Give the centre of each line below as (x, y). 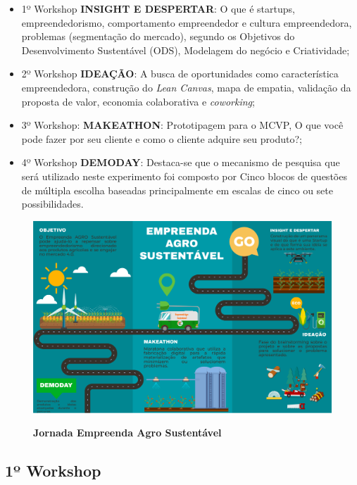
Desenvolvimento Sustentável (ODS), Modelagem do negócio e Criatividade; (186, 50)
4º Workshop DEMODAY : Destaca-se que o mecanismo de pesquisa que (181, 162)
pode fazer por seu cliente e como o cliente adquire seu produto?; (162, 138)
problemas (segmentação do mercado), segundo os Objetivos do (158, 36)
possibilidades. (52, 204)
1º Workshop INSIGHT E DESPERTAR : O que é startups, (158, 8)
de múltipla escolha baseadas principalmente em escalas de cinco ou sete (177, 190)
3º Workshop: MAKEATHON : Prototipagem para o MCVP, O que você (182, 125)
